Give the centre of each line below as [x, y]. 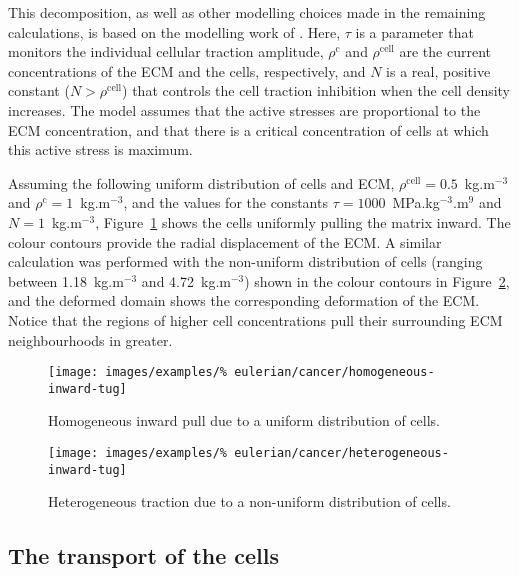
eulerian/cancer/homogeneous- [334, 372]
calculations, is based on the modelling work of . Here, [174, 31]
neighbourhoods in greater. [90, 339]
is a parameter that [414, 31]
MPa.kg [416, 202]
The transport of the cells [144, 555]
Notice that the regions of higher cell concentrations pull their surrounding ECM [255, 319]
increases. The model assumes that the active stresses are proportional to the [244, 109]
